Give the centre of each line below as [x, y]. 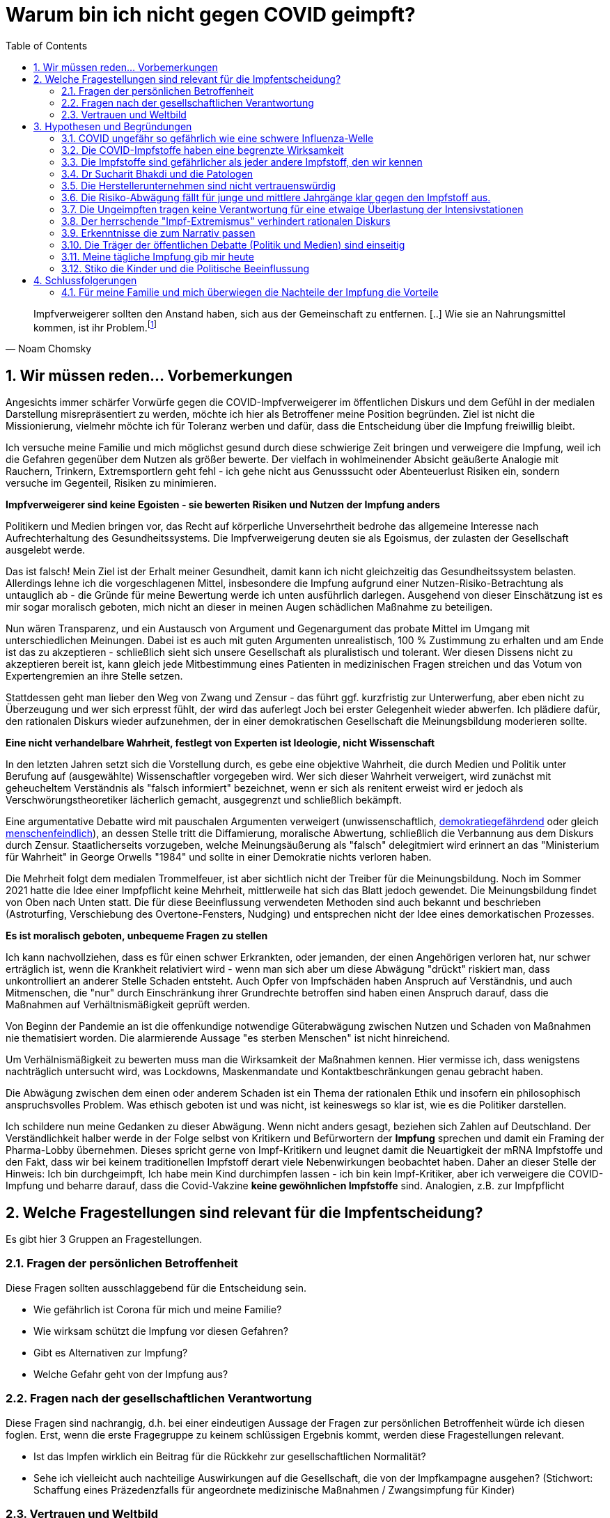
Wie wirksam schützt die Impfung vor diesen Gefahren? [161, 1331]
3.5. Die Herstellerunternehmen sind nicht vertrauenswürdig [199, 185]
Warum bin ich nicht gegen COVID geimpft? [211, 15]
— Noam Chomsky [49, 349]
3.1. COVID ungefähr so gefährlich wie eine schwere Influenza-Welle [218, 138]
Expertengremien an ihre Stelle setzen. [94, 676]
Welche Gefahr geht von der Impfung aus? [131, 1374]
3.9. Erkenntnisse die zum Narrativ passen [158, 233]
